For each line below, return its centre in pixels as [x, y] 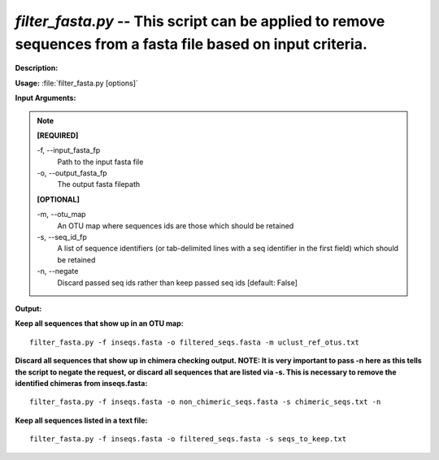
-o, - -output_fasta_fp [72, 173]
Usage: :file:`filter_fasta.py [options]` [76, 83]
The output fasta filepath [99, 184]
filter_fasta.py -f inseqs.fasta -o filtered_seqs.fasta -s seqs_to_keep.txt [188, 439]
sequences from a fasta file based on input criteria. [191, 44]
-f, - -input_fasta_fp [69, 150]
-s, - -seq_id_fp [62, 237]
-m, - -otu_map [61, 215]
